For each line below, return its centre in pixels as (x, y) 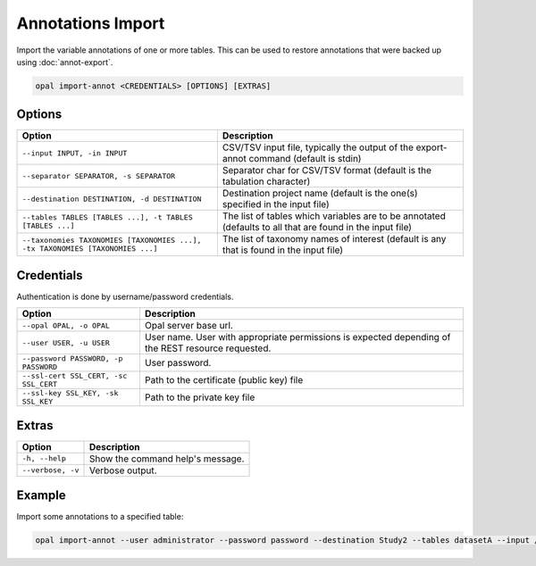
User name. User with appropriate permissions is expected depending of (297, 337)
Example (41, 495)
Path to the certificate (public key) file (224, 380)
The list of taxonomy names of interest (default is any (334, 239)
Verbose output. (123, 470)
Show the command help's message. (167, 458)
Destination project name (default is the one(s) (320, 194)
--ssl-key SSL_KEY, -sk (70, 393)
